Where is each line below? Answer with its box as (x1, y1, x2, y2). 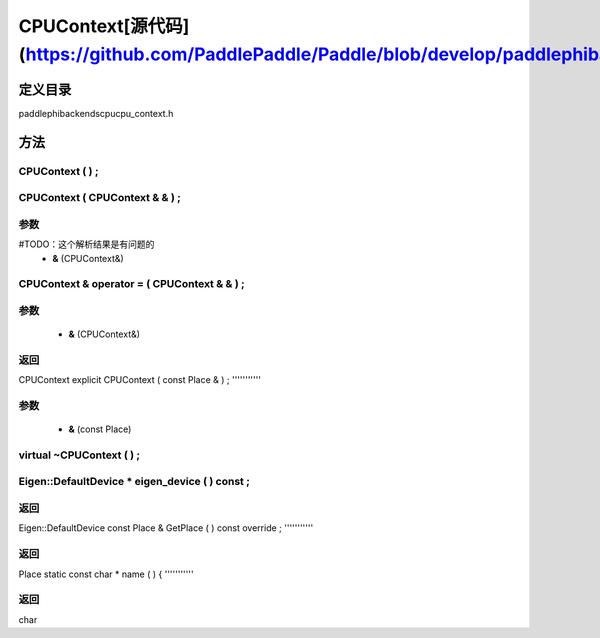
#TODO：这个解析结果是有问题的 (18, 238, 155, 250)
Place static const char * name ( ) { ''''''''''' (18, 568, 194, 580)
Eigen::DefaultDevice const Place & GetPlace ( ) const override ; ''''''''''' (18, 522, 314, 534)
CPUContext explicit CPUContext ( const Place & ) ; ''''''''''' (18, 374, 262, 386)
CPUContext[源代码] (18, 15, 190, 37)
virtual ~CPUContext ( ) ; (18, 448, 140, 462)
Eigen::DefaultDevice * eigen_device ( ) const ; (18, 475, 250, 489)
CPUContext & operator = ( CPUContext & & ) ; (18, 277, 245, 291)
